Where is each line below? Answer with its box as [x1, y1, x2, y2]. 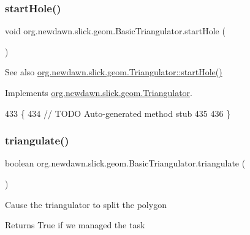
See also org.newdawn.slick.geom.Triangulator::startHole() [5, 65, 222, 78]
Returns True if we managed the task [5, 218, 145, 231]
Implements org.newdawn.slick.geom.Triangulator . [5, 86, 192, 99]
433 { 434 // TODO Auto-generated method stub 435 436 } [5, 106, 231, 119]
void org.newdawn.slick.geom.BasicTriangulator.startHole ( [5, 24, 225, 37]
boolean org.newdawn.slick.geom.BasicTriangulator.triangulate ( [5, 157, 246, 170]
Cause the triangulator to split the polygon [5, 198, 167, 211]
